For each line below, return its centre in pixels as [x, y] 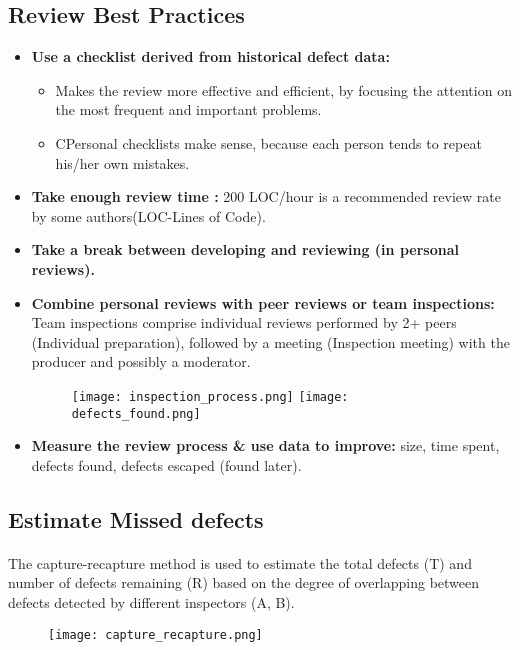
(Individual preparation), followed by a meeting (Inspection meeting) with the [270, 341]
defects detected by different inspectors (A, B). [151, 601]
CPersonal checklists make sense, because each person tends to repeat [268, 142]
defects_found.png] [136, 413]
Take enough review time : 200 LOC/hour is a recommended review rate [266, 196]
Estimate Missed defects [136, 518]
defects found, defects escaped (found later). [166, 464]
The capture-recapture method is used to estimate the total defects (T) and [240, 562]
